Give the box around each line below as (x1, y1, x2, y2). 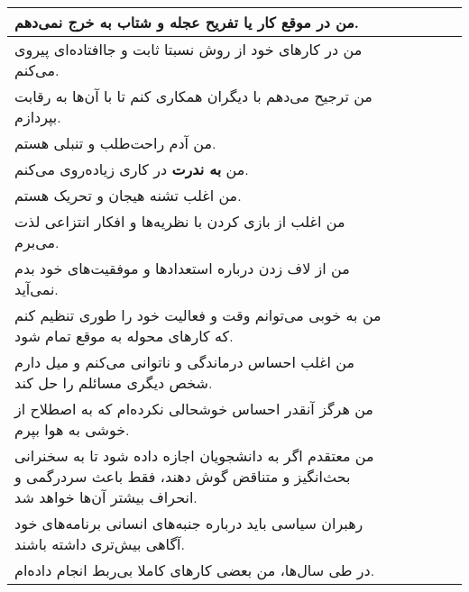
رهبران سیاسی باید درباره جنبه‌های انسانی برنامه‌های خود (14, 513, 363, 533)
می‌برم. (14, 232, 60, 252)
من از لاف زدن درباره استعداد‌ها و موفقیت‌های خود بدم (14, 258, 350, 278)
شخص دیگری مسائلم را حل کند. (14, 372, 213, 393)
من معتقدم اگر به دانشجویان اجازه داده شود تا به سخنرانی (14, 445, 374, 466)
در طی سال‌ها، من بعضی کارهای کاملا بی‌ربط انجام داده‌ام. (14, 560, 375, 580)
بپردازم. (14, 106, 61, 127)
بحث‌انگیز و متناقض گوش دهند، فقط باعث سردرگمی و (14, 466, 351, 487)
